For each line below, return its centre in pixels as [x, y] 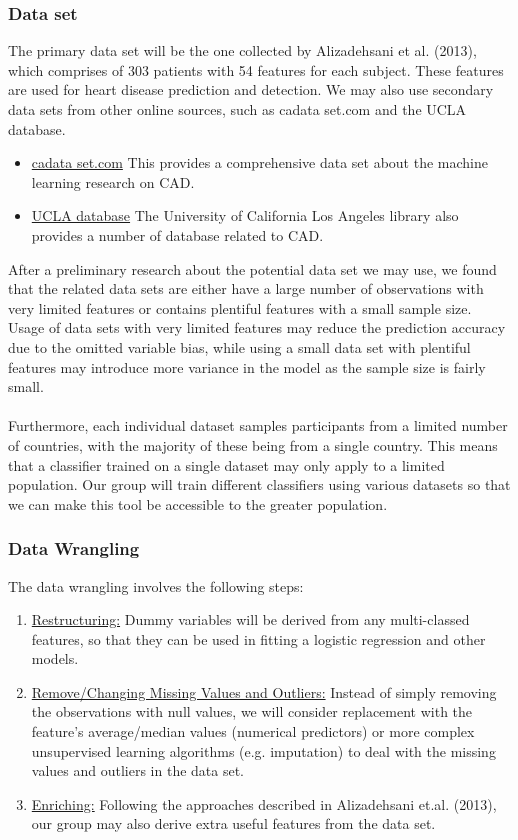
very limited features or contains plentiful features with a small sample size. [240, 307]
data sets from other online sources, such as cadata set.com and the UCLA [237, 109]
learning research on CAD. [113, 181]
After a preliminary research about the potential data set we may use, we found [252, 268]
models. [55, 658]
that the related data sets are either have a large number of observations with [246, 288]
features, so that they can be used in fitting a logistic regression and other [258, 638]
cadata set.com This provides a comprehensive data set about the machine [259, 162]
